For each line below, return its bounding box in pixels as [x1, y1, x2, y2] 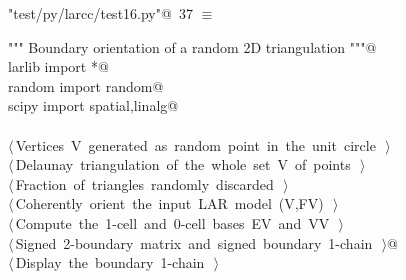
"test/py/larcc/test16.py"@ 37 [8, 3, 193, 23]
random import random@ [8, 75, 164, 96]
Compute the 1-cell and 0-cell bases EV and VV [15, 212, 330, 233]
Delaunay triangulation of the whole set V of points [15, 154, 351, 175]
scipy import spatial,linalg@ [8, 95, 179, 116]
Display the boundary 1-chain [15, 252, 205, 273]
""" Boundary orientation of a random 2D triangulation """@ [8, 36, 377, 57]
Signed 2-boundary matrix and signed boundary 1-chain [15, 232, 373, 253]
